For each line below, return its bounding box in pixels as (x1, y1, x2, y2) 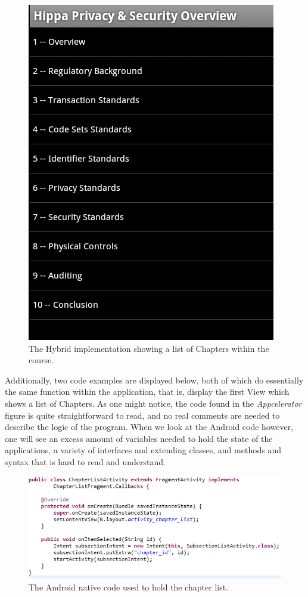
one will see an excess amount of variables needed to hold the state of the (5, 432, 273, 444)
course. (29, 354, 54, 366)
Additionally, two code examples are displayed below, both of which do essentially (5, 373, 304, 386)
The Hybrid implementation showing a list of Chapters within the (29, 342, 269, 354)
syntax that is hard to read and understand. (5, 455, 166, 468)
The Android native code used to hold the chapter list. (29, 580, 229, 593)
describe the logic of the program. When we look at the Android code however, (5, 420, 294, 433)
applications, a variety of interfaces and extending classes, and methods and (5, 444, 282, 456)
